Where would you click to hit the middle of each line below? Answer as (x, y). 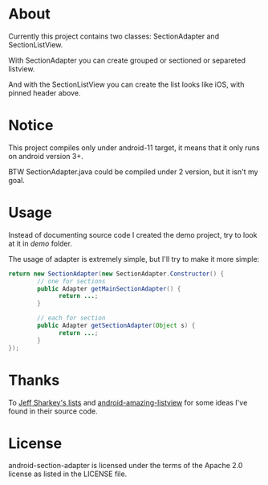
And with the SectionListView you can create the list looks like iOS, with (126, 84)
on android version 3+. (46, 156)
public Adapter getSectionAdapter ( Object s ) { (116, 326)
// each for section (71, 318)
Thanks (34, 380)
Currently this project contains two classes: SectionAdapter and (114, 36)
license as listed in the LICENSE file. (68, 474)
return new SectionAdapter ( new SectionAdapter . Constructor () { (116, 274)
